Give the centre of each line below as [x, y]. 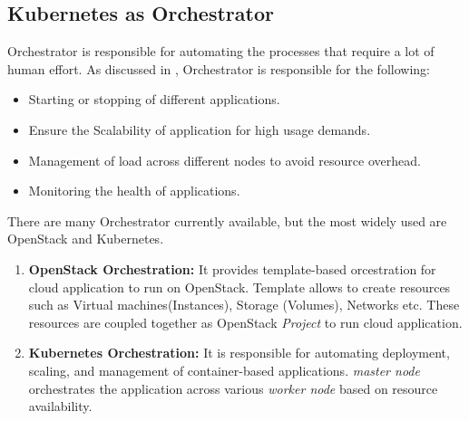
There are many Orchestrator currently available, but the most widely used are [227, 220]
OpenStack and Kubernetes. [86, 239]
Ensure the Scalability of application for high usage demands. [200, 129]
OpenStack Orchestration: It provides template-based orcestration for [232, 268]
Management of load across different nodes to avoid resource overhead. [225, 160]
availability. [60, 406]
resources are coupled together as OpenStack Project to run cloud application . [245, 322]
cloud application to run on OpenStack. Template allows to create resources [239, 287]
